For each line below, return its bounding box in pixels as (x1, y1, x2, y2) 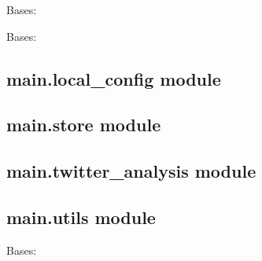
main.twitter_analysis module (6, 159, 256, 183)
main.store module (6, 112, 161, 137)
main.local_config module (6, 66, 221, 90)
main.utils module (6, 204, 156, 229)
